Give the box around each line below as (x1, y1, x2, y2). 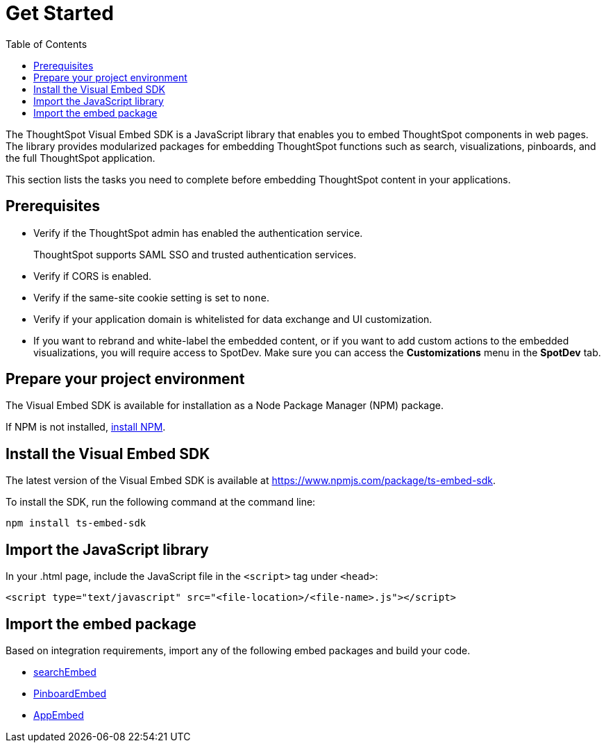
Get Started (6, 1, 114, 25)
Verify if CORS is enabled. (33, 269, 152, 282)
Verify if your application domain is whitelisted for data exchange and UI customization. (33, 313, 432, 325)
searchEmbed (33, 665, 96, 678)
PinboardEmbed (33, 687, 107, 699)
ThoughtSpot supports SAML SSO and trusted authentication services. (33, 248, 357, 260)
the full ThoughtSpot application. (6, 151, 155, 164)
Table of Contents (6, 38, 87, 50)
